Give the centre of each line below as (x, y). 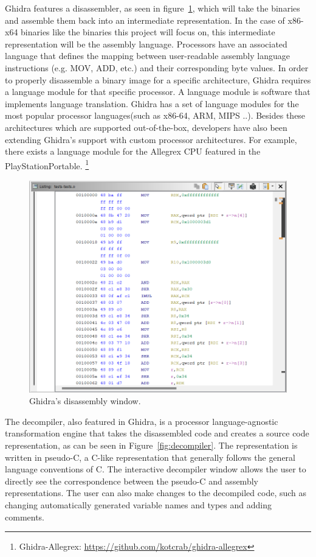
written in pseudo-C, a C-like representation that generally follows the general (150, 457)
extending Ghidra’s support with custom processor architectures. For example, (151, 139)
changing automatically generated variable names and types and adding (138, 504)
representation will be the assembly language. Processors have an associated (146, 44)
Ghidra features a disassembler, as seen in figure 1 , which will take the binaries (153, 8)
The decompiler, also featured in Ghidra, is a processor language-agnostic (142, 421)
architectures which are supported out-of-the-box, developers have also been (146, 127)
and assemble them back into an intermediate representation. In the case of (145, 20)
